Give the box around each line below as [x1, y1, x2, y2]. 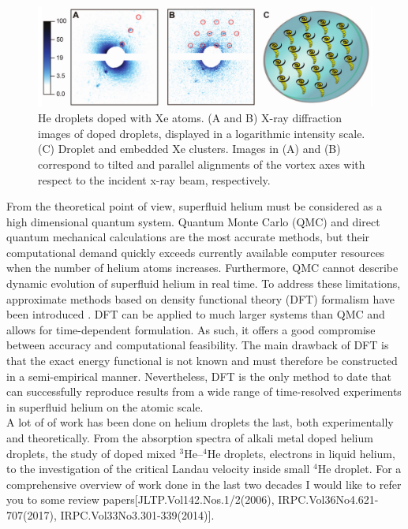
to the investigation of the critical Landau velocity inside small [6, 460, 310, 477]
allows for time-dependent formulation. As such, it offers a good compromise [6, 321, 376, 337]
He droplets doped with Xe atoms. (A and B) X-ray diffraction [38, 110, 342, 126]
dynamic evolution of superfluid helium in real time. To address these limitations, [6, 275, 401, 292]
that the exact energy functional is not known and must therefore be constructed [6, 352, 398, 369]
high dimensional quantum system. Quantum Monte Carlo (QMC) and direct [6, 213, 380, 229]
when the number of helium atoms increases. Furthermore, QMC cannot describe [6, 259, 399, 276]
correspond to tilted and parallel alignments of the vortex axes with [38, 155, 365, 172]
